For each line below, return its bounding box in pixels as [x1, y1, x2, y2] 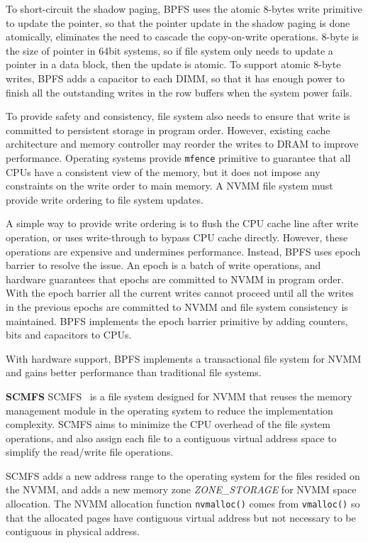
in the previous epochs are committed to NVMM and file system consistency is [6, 299, 348, 314]
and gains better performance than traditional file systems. [6, 365, 262, 380]
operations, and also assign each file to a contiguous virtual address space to [6, 430, 337, 445]
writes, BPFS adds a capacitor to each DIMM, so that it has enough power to [6, 70, 345, 85]
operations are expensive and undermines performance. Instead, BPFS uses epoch [6, 243, 361, 258]
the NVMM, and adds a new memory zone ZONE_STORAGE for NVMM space [6, 482, 357, 497]
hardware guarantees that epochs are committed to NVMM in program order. [6, 271, 344, 286]
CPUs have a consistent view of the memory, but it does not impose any [6, 164, 320, 179]
